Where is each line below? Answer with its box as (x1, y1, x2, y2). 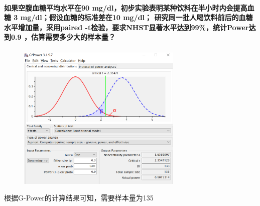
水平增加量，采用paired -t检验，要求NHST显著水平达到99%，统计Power (4, 22, 249, 32)
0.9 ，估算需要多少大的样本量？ (11, 32, 115, 42)
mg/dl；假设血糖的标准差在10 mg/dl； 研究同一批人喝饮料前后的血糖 (20, 12, 253, 23)
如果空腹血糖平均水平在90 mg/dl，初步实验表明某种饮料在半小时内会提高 (4, 2, 247, 13)
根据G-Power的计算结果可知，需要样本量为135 (4, 192, 154, 203)
